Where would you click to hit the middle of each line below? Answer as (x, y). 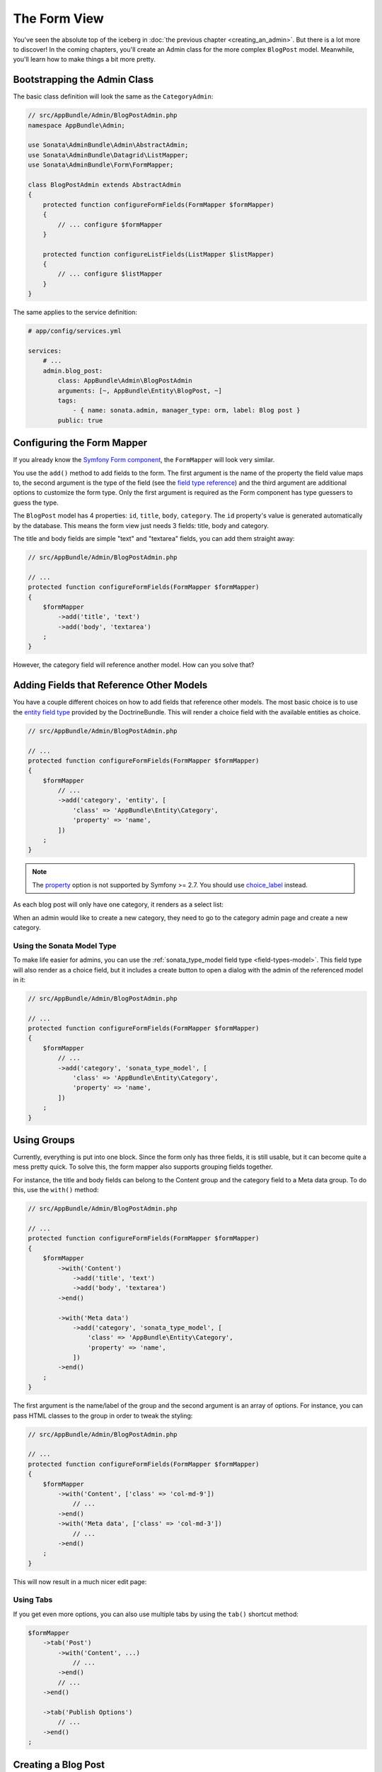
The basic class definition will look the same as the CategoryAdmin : (113, 96)
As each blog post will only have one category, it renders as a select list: (118, 904)
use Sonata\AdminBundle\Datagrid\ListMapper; (108, 155)
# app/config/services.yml (75, 331)
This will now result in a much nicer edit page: (80, 1581)
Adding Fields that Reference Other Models (110, 685)
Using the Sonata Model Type (65, 946)
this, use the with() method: (56, 1190)
